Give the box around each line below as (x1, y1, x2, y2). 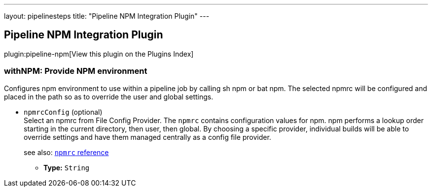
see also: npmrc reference (24, 148, 109, 157)
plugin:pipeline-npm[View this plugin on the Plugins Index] (4, 49, 194, 58)
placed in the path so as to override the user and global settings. (4, 92, 214, 101)
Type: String (43, 163, 90, 172)
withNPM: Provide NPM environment (4, 66, 147, 76)
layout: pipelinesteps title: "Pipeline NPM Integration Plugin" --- (4, 12, 210, 20)
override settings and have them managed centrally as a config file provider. (24, 132, 271, 141)
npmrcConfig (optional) (24, 107, 103, 116)
